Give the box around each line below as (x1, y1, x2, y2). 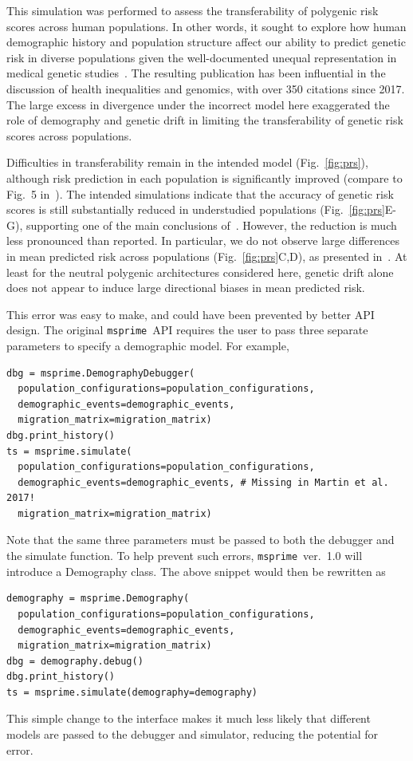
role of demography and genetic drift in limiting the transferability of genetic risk (6, 112, 403, 128)
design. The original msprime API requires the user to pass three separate (6, 321, 368, 338)
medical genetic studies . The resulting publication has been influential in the (6, 65, 386, 81)
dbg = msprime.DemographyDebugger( (6, 367, 195, 379)
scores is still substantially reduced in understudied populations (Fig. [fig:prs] (6, 201, 385, 218)
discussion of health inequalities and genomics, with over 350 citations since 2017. (6, 80, 405, 97)
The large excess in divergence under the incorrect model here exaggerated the (6, 96, 390, 112)
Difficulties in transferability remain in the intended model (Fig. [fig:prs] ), (6, 154, 368, 171)
